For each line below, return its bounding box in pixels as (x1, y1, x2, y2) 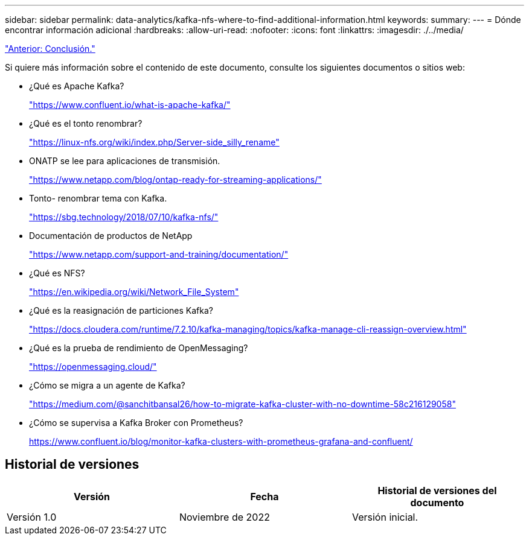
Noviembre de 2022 (179, 510, 270, 523)
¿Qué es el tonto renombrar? (29, 118, 143, 129)
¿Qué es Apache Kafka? (29, 81, 124, 91)
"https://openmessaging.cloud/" (29, 361, 157, 372)
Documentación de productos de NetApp (29, 230, 193, 241)
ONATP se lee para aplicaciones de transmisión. (29, 156, 220, 166)
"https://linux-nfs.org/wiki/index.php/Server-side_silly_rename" (29, 137, 280, 147)
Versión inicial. (351, 510, 418, 523)
